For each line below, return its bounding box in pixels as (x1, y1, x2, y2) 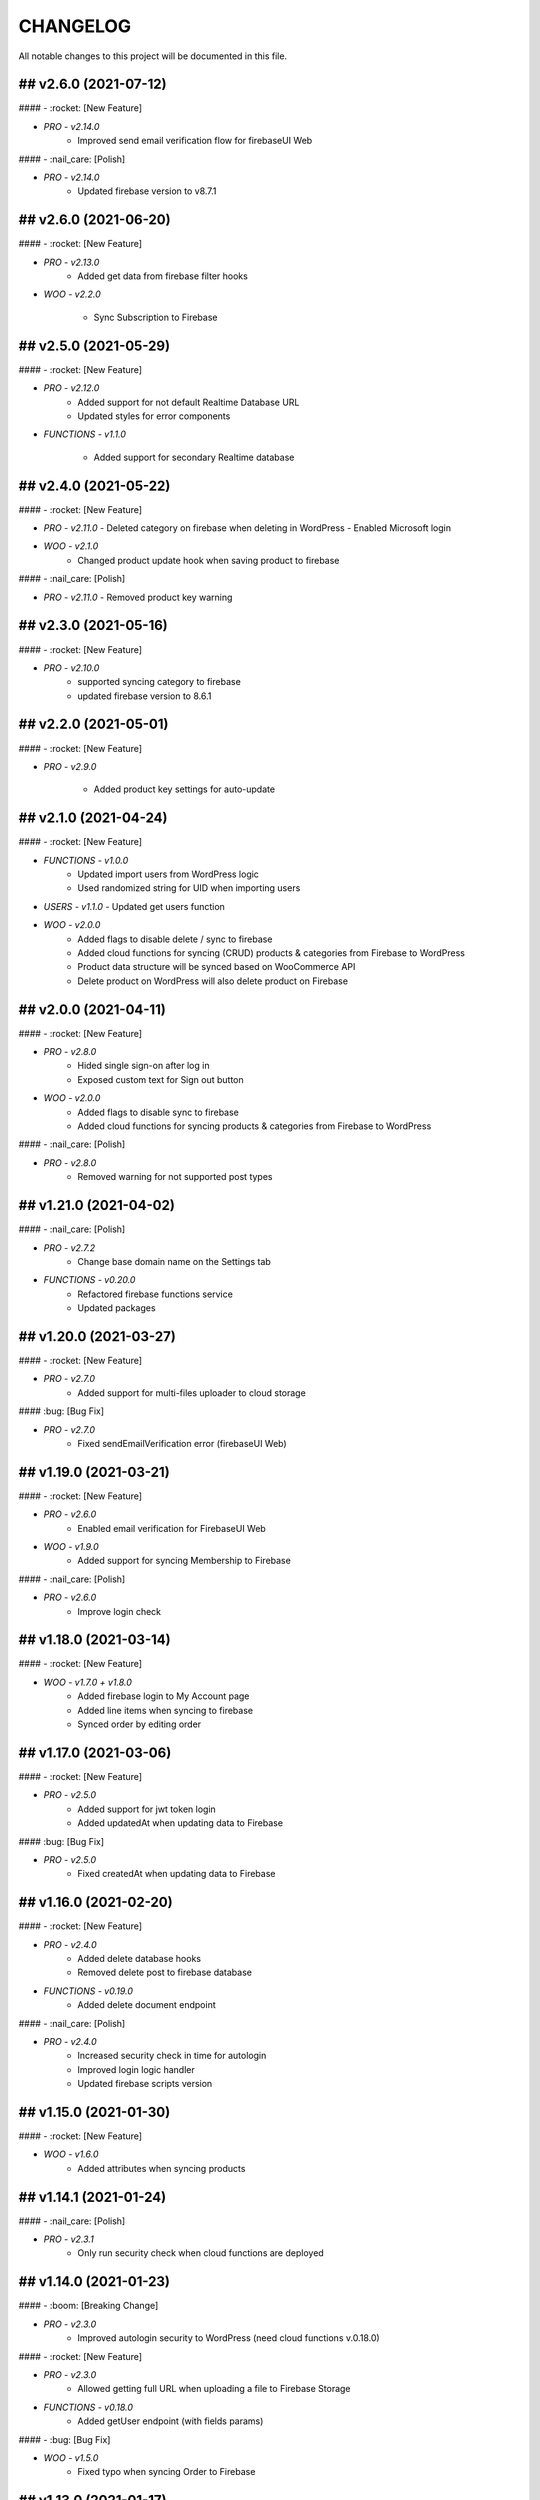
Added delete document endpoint (77, 1999, 216, 2011)
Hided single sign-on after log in (77, 1060, 210, 1072)
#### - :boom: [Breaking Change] (18, 2300, 159, 2312)
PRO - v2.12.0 (43, 382, 100, 394)
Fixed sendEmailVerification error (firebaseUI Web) (77, 1437, 287, 1449)
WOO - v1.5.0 (43, 2451, 99, 2464)
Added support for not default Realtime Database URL (77, 396, 300, 408)
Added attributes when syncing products (77, 2162, 246, 2174)
